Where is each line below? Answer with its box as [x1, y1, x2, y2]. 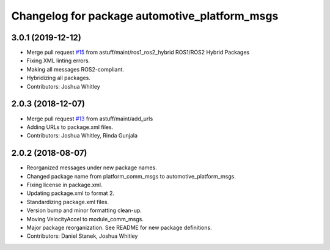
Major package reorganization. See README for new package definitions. [26, 224, 212, 231]
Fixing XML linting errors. [26, 57, 90, 64]
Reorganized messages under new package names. [26, 164, 157, 171]
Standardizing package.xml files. [26, 198, 109, 205]
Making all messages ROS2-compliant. [26, 65, 125, 73]
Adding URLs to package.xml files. [26, 123, 114, 131]
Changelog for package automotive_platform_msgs [11, 9, 279, 23]
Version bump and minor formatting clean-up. [26, 207, 142, 214]
